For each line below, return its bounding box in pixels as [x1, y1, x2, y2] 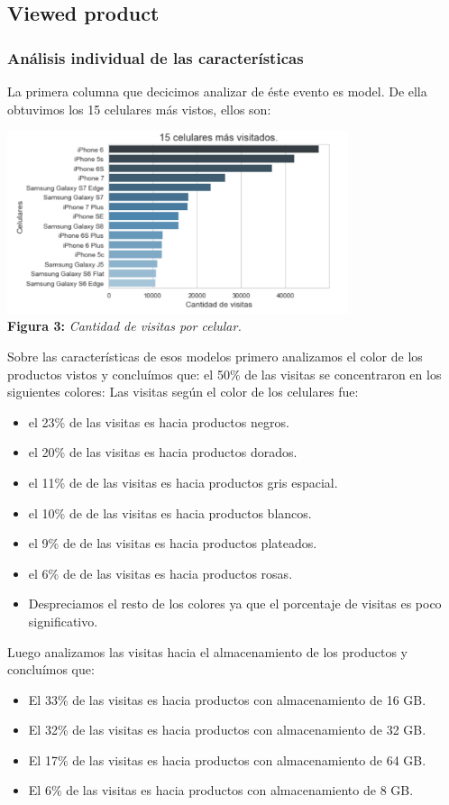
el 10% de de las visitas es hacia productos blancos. [28, 503, 312, 522]
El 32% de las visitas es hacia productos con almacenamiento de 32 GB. [28, 720, 426, 739]
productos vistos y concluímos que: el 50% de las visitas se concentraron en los [7, 364, 442, 383]
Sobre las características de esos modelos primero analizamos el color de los [7, 346, 423, 365]
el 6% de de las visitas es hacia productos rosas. [28, 563, 293, 582]
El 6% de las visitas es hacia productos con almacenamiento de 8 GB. [28, 781, 414, 800]
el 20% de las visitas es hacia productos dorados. [28, 443, 298, 462]
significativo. [28, 611, 98, 630]
